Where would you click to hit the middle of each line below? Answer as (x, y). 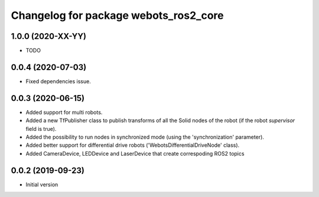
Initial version (42, 184)
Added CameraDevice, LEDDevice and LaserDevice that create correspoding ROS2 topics (135, 153)
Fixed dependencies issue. (58, 81)
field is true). (41, 129)
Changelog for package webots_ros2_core (117, 15)
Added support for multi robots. (64, 112)
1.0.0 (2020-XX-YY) (49, 36)
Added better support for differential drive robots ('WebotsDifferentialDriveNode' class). (133, 145)
